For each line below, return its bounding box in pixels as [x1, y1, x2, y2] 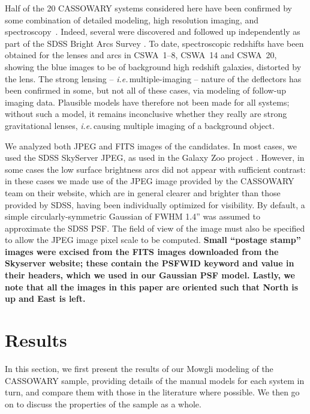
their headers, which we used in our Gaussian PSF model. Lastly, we [5, 269, 295, 281]
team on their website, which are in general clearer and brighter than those [5, 186, 281, 199]
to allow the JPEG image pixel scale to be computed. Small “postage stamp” [5, 233, 301, 246]
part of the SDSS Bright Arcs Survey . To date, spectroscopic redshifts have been [5, 37, 304, 49]
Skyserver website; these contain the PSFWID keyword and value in [5, 257, 294, 269]
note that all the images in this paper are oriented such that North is [5, 280, 299, 293]
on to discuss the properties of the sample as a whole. [5, 397, 201, 410]
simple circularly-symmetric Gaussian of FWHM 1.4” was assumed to [5, 210, 260, 223]
